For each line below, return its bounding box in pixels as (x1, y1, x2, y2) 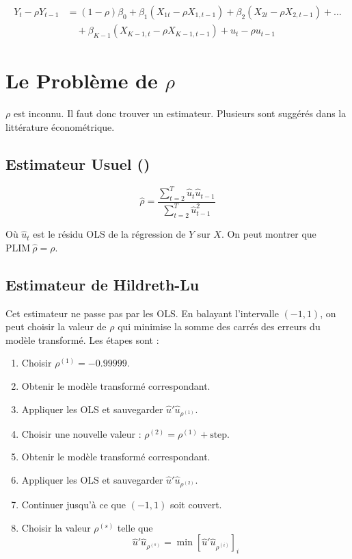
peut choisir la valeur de (5, 319, 107, 334)
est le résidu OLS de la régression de (33, 227, 186, 241)
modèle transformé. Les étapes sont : (5, 332, 159, 347)
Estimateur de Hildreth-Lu (5, 273, 200, 295)
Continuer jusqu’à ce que (21, 497, 126, 512)
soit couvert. (170, 497, 222, 512)
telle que (117, 520, 153, 534)
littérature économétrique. (5, 119, 115, 134)
